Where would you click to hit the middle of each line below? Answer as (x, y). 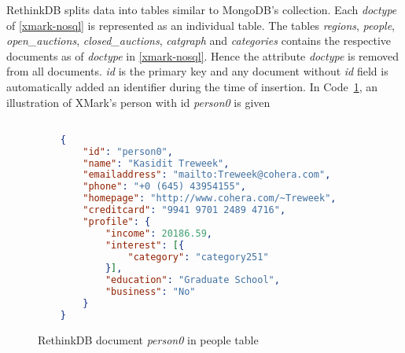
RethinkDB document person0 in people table (148, 339)
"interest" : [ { (145, 245)
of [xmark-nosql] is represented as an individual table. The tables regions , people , (201, 25)
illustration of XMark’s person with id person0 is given (138, 102)
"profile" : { (117, 221)
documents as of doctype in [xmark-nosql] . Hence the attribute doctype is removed (203, 55)
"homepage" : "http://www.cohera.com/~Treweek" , (210, 199)
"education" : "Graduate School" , (192, 280)
